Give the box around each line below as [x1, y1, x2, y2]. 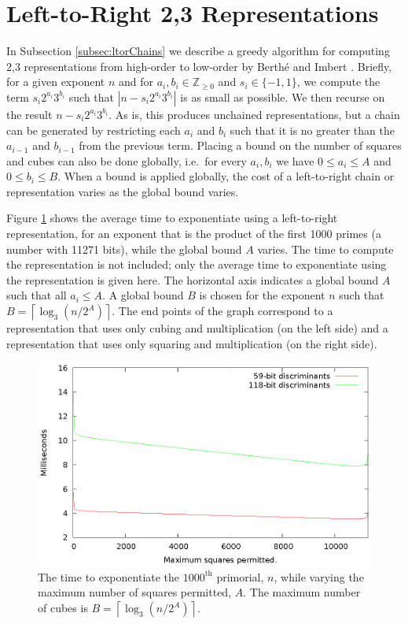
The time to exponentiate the [38, 568, 180, 585]
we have [276, 152, 314, 169]
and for [119, 73, 154, 90]
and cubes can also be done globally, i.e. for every [6, 152, 247, 169]
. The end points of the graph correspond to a [112, 303, 333, 319]
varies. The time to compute [257, 240, 394, 257]
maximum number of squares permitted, [38, 584, 232, 600]
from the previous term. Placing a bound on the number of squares [79, 137, 402, 154]
